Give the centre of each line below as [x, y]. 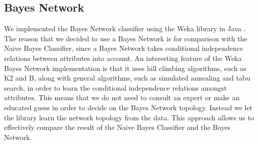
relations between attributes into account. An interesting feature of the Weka [123, 58]
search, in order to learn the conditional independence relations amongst [116, 87]
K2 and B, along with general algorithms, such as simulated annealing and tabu [127, 78]
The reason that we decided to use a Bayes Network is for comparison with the [126, 38]
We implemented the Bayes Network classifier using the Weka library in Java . [125, 28]
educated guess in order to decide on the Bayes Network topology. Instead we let [128, 107]
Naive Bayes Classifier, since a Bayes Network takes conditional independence [124, 48]
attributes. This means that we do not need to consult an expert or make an [122, 97]
